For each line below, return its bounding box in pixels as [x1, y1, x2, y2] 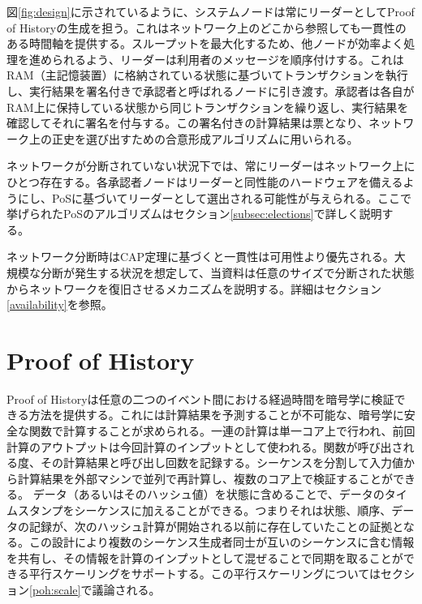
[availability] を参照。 [6, 296, 113, 313]
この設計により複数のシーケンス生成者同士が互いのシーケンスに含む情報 [28, 533, 415, 550]
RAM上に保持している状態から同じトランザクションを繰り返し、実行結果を [6, 98, 409, 115]
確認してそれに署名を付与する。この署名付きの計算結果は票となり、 [6, 114, 369, 131]
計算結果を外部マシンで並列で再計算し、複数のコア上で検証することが [17, 469, 393, 486]
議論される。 [92, 580, 161, 598]
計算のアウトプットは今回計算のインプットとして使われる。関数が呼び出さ [6, 438, 403, 455]
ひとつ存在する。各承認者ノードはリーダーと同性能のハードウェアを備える [6, 173, 403, 190]
